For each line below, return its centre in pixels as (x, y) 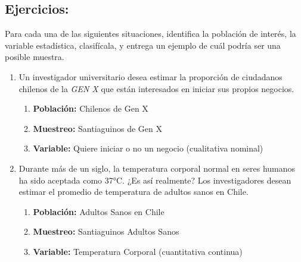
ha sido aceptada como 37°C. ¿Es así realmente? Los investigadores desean (155, 180)
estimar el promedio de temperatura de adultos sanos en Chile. (134, 192)
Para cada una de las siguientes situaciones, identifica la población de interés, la (150, 34)
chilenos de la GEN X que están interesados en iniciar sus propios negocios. (156, 88)
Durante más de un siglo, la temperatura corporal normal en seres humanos (157, 168)
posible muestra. (35, 57)
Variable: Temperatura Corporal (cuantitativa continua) (138, 251)
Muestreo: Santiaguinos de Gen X (97, 128)
